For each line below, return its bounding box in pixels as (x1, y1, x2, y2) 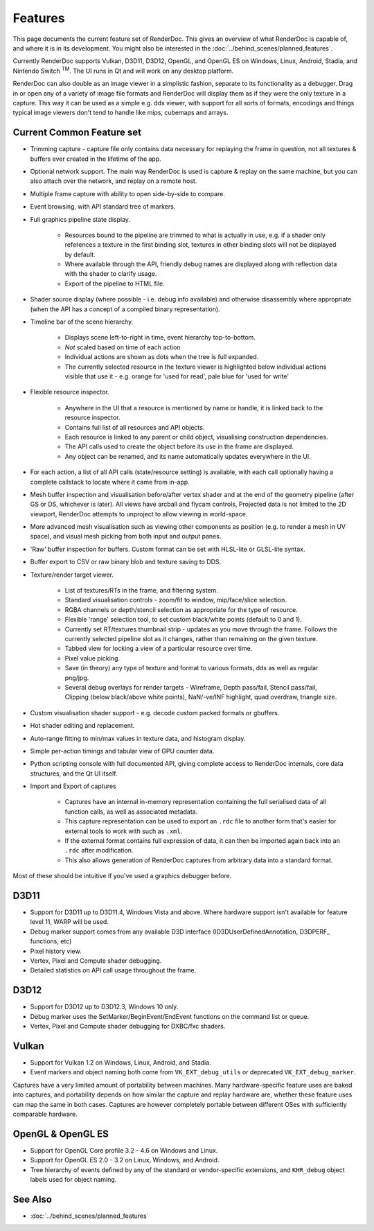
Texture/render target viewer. (30, 570, 114, 579)
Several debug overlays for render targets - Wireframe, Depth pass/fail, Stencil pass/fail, (64, 683, 318, 691)
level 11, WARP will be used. (30, 918, 109, 926)
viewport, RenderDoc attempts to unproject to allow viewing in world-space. (30, 509, 248, 518)
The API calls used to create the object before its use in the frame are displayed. (64, 442, 294, 451)
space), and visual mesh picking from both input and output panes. (30, 532, 222, 541)
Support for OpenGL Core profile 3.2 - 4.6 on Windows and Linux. (30, 1146, 218, 1154)
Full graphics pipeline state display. (30, 215, 131, 223)
